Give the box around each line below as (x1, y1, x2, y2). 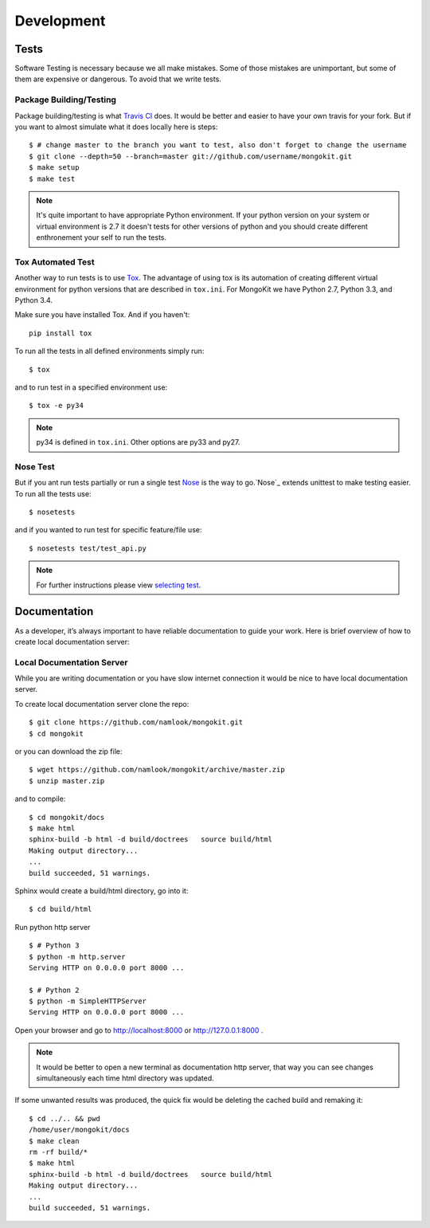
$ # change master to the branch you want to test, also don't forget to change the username (29, 140, 407, 150)
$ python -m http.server (29, 952, 126, 961)
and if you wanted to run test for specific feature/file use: (14, 525, 202, 535)
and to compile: (14, 794, 66, 804)
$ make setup (29, 163, 80, 172)
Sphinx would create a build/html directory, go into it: (14, 885, 189, 896)
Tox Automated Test (14, 256, 95, 267)
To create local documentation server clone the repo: (14, 699, 190, 708)
